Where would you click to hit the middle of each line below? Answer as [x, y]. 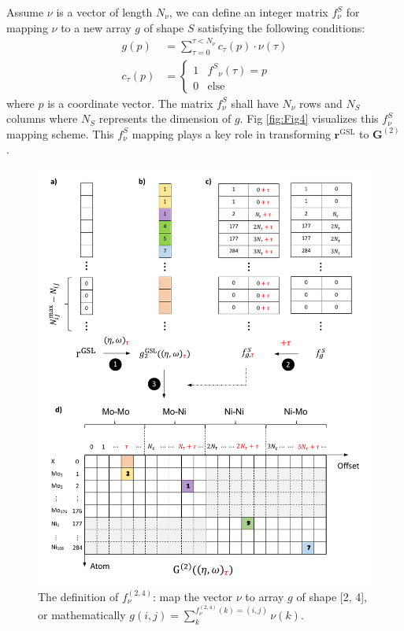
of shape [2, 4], [332, 596]
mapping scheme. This [60, 133]
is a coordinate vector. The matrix [130, 103]
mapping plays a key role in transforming [231, 133]
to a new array [96, 27]
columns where [42, 118]
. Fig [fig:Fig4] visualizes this [309, 118]
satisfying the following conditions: [282, 27]
